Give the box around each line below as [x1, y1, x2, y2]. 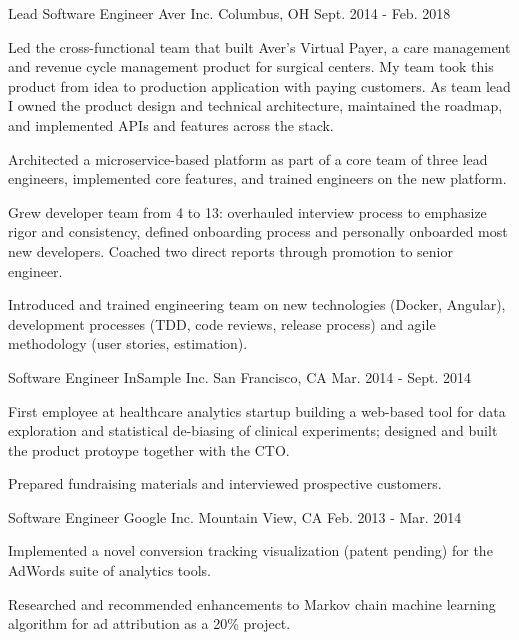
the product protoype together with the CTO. [8, 439, 290, 460]
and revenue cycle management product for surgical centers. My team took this [8, 56, 494, 77]
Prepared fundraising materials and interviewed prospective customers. [8, 473, 442, 494]
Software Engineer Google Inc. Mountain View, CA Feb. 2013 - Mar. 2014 [8, 506, 462, 527]
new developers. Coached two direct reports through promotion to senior [8, 240, 454, 261]
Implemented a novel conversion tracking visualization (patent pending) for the [8, 540, 493, 561]
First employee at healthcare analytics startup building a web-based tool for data [8, 400, 506, 421]
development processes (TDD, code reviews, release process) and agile [8, 313, 436, 334]
